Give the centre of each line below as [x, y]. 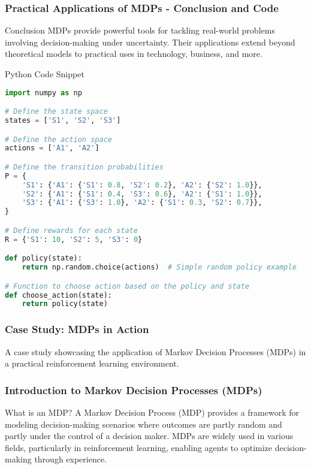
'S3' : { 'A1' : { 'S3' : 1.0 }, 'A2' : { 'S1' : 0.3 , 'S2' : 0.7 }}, [142, 203]
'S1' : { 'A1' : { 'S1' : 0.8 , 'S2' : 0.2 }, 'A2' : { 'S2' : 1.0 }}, [142, 185]
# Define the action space [58, 139]
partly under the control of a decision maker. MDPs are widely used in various [149, 436]
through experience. [71, 459]
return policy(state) [65, 304]
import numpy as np [43, 93]
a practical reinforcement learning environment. [92, 363]
